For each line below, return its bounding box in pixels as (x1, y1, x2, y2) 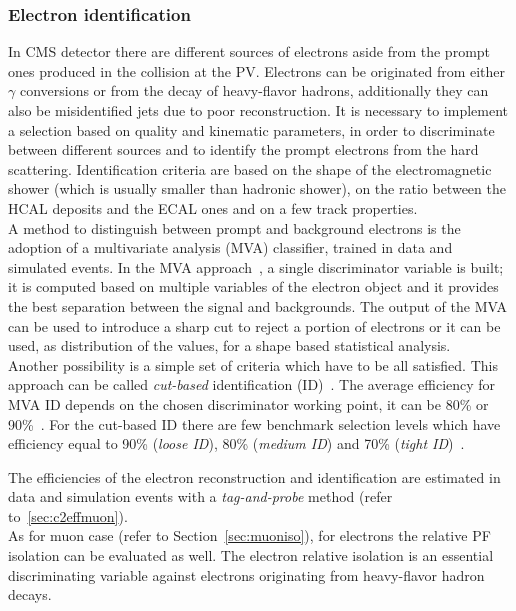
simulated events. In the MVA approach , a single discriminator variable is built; (8, 256, 504, 277)
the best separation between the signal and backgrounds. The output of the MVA (8, 295, 507, 316)
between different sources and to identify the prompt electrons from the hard (8, 139, 479, 160)
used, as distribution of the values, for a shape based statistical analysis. (8, 335, 451, 356)
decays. (8, 584, 52, 605)
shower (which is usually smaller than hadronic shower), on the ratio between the (8, 178, 506, 199)
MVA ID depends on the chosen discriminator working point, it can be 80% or (8, 393, 489, 414)
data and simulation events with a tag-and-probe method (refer (8, 486, 393, 507)
